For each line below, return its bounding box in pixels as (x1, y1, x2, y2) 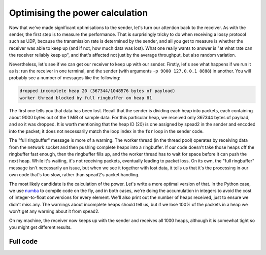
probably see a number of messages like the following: (9, 75, 121, 81)
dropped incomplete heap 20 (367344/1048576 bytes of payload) (19, 88, 176, 94)
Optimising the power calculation (9, 7, 148, 18)
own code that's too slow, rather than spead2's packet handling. (9, 172, 140, 178)
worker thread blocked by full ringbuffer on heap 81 (19, 95, 152, 100)
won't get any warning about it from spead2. (9, 208, 100, 214)
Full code (9, 237, 38, 246)
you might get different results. (9, 224, 72, 230)
